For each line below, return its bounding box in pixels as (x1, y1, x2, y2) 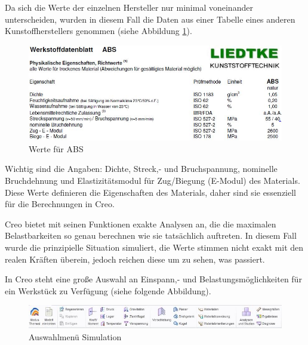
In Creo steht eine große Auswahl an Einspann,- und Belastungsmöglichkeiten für (5, 273, 302, 285)
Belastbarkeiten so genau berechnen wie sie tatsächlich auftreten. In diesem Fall (5, 229, 297, 242)
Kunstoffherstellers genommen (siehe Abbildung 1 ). (5, 24, 192, 37)
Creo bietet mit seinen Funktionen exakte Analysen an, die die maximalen (5, 217, 276, 230)
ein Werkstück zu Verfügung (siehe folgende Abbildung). (5, 284, 211, 297)
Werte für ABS (29, 142, 84, 155)
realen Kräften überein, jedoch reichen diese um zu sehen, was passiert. (5, 252, 265, 265)
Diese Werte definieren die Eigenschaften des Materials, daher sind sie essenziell (5, 186, 297, 198)
